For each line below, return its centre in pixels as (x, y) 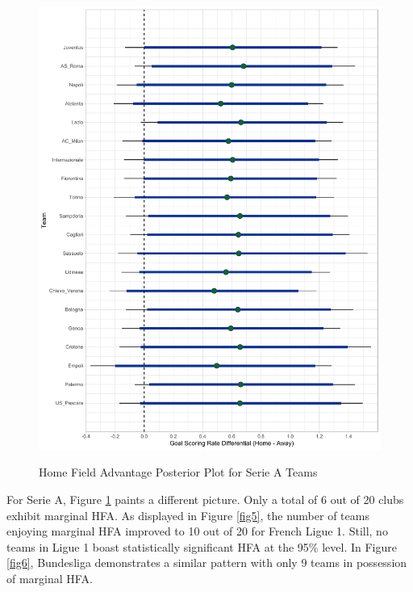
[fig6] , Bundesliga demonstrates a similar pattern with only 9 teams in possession (207, 563)
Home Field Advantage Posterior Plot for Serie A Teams (178, 472)
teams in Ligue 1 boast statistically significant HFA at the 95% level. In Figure (202, 546)
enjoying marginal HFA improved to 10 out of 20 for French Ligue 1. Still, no (197, 531)
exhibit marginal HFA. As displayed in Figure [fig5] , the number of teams (188, 515)
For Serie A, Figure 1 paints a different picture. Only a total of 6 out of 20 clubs (205, 500)
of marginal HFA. (50, 579)
